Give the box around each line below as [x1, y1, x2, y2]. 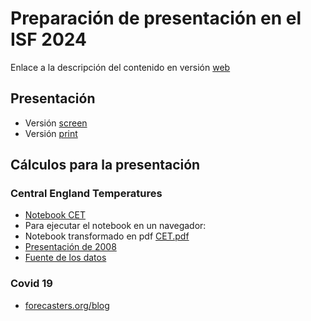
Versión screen [24, 117, 88, 129]
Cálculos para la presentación [10, 157, 201, 174]
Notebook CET [24, 209, 87, 221]
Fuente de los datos [24, 252, 107, 264]
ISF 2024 [10, 28, 87, 51]
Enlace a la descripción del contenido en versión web [10, 61, 231, 73]
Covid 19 [10, 277, 53, 291]
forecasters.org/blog [24, 299, 110, 311]
